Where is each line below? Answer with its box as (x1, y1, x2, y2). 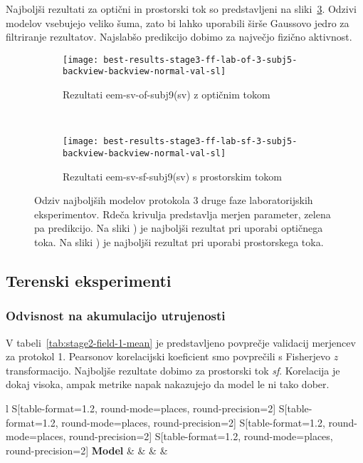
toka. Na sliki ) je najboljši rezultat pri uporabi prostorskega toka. (34, 234, 324, 249)
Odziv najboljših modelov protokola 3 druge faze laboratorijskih (34, 193, 313, 208)
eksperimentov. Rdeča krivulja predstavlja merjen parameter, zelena (34, 206, 331, 221)
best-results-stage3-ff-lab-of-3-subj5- (103, 54, 298, 65)
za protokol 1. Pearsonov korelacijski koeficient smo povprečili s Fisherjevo (6, 349, 330, 364)
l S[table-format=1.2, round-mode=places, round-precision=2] (6, 400, 276, 415)
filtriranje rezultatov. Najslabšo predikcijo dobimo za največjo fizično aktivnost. (6, 29, 352, 44)
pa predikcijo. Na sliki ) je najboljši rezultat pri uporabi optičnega (34, 220, 323, 235)
